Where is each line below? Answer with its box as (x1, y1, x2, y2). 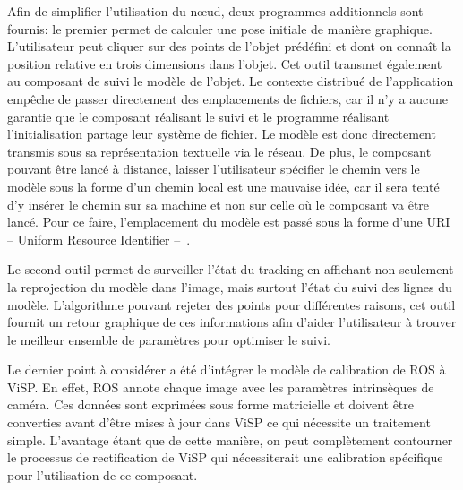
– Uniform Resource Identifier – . (7, 229, 191, 248)
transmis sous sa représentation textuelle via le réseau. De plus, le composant (7, 142, 432, 160)
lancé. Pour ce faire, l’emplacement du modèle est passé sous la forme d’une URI (7, 212, 450, 231)
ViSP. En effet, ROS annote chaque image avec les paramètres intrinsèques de (7, 377, 434, 396)
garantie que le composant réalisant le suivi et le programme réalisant (7, 107, 390, 125)
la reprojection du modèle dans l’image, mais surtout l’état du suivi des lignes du (7, 277, 452, 296)
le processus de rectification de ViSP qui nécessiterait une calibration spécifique (7, 448, 443, 467)
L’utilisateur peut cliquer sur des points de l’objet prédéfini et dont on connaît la (7, 37, 451, 56)
